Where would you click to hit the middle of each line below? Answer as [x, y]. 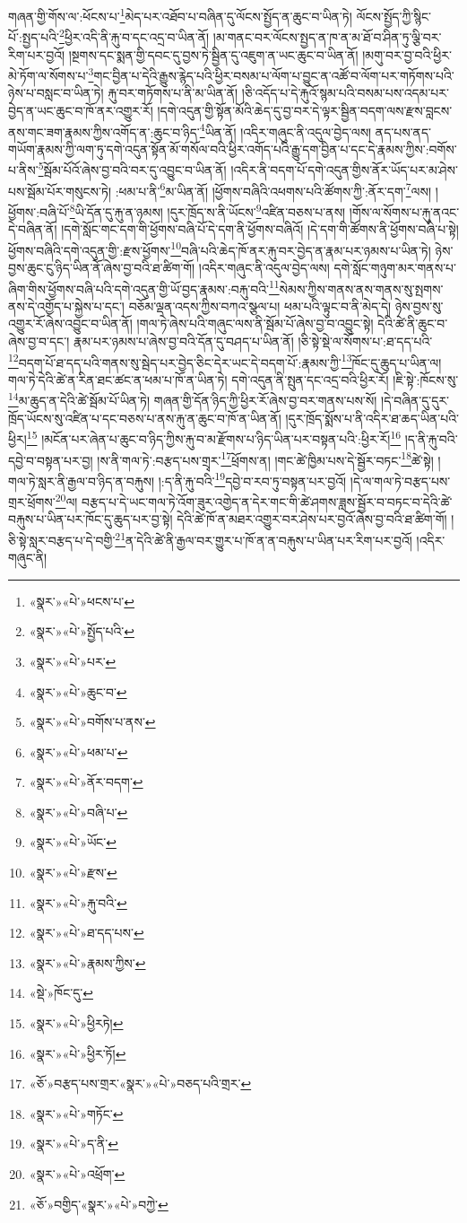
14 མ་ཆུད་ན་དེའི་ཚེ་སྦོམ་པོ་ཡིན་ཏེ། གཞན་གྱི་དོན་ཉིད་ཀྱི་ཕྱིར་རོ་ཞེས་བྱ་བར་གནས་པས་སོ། [193, 399]
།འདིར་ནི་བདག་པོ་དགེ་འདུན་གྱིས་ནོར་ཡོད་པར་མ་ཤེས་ [344, 170]
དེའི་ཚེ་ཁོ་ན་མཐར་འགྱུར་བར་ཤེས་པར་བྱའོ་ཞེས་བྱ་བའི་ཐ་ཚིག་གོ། [312, 519]
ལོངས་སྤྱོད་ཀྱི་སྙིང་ [393, 16]
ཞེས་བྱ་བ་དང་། [39, 341]
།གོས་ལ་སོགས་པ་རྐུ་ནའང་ [404, 211]
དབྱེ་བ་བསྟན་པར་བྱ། [51, 460]
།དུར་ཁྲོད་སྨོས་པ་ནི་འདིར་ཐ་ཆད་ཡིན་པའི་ [372, 418]
